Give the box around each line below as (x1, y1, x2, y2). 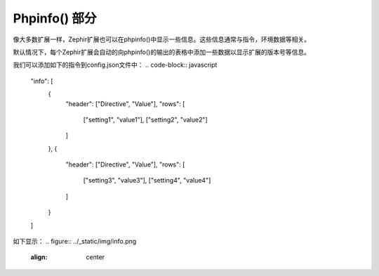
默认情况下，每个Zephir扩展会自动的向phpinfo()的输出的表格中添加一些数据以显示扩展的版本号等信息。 (13, 48, 310, 56)
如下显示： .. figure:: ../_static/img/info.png (13, 237, 137, 246)
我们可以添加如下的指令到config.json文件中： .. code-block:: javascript (13, 60, 218, 70)
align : (30, 253, 48, 261)
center (86, 253, 105, 261)
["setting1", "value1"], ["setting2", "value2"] (83, 115, 208, 124)
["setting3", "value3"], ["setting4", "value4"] (83, 176, 211, 185)
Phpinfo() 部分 (13, 11, 97, 26)
